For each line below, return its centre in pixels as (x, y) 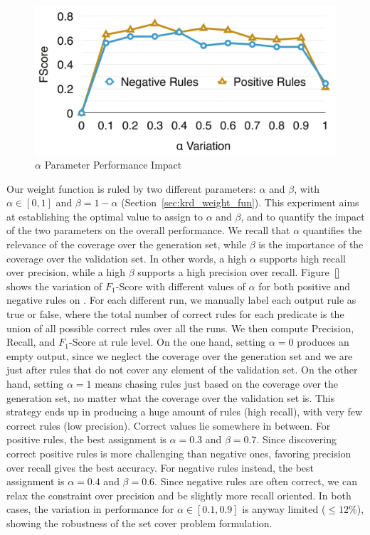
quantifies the (332, 230)
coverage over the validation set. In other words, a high (127, 258)
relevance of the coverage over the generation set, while (126, 244)
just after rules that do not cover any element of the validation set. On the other (182, 370)
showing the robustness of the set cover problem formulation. (139, 523)
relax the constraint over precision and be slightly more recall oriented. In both (179, 495)
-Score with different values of (180, 286)
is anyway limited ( (284, 509)
